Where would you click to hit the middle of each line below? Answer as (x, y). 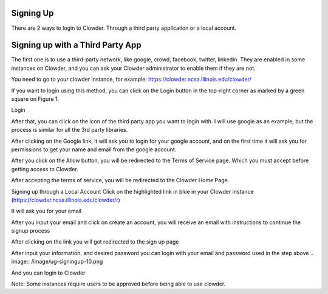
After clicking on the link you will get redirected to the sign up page (95, 242)
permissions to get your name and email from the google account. (94, 149)
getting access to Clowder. (45, 169)
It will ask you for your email (46, 211)
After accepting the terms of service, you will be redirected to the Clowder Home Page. (120, 180)
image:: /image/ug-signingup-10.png (57, 262)
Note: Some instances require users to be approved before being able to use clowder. (118, 284)
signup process (31, 231)
